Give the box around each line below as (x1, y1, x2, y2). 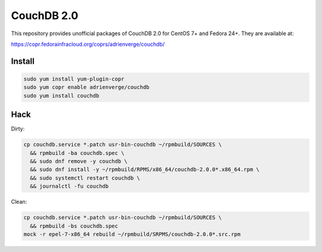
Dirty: (11, 125, 25, 132)
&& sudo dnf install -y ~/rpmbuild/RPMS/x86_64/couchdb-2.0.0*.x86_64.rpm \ (30, 166, 259, 173)
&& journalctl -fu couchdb (30, 183, 109, 190)
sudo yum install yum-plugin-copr (23, 75, 125, 82)
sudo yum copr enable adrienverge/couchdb (23, 84, 150, 91)
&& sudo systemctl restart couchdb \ (30, 175, 140, 181)
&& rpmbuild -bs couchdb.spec (30, 222, 119, 229)
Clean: (11, 198, 27, 206)
